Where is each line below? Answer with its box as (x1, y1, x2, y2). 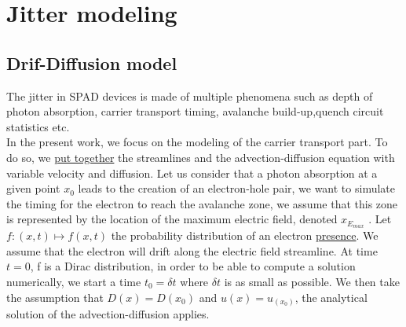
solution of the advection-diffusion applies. (6, 306, 210, 322)
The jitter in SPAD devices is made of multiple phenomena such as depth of (6, 87, 373, 104)
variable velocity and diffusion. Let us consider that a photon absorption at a (6, 164, 378, 181)
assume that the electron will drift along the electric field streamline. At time (6, 242, 378, 259)
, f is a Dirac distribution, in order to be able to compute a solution (30, 258, 356, 274)
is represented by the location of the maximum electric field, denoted (6, 211, 338, 227)
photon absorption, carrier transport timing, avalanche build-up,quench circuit (6, 103, 384, 119)
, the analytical (294, 288, 368, 305)
